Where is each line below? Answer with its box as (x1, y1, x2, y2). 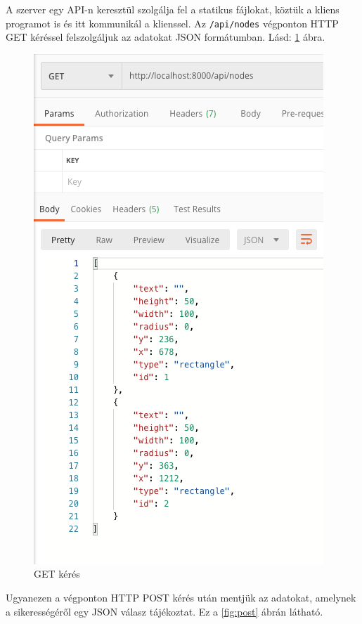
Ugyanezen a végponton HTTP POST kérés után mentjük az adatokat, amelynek (6, 590, 356, 605)
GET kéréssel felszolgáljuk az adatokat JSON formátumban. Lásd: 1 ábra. (6, 30, 325, 44)
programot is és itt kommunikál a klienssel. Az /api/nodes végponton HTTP (6, 15, 339, 30)
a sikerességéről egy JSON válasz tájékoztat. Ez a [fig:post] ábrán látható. (6, 604, 323, 618)
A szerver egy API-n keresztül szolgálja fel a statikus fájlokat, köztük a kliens (6, 2, 340, 16)
